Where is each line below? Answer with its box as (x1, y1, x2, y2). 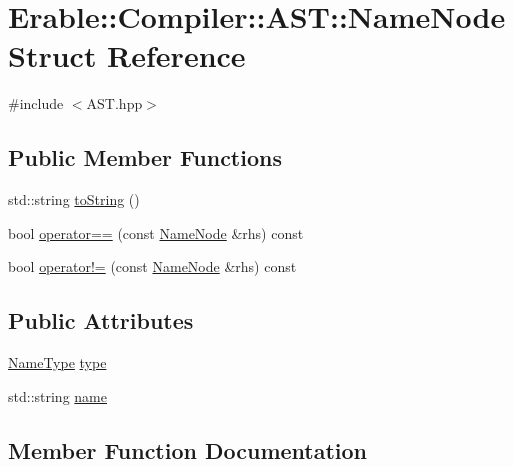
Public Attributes (8, 305, 194, 336)
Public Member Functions (8, 142, 282, 173)
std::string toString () (8, 189, 140, 210)
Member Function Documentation (8, 434, 368, 465)
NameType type (8, 352, 107, 373)
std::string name (8, 385, 107, 406)
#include (8, 93, 64, 114)
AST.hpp (86, 93, 143, 114)
